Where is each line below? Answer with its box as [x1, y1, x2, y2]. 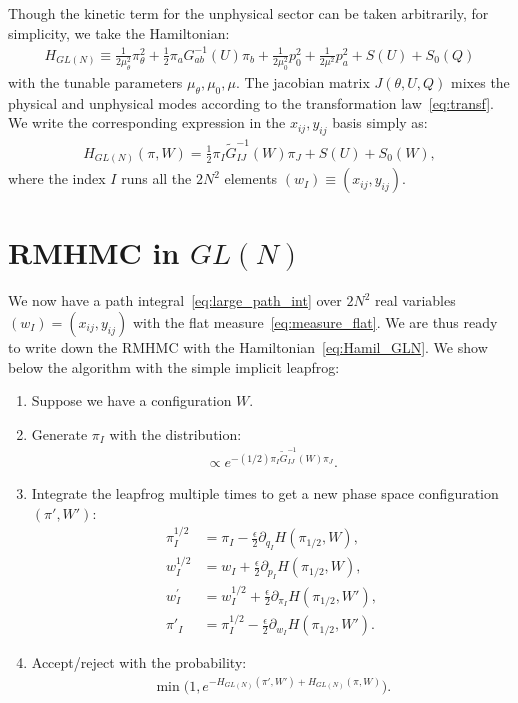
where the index [8, 168, 106, 189]
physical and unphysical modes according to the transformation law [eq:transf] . [8, 92, 494, 113]
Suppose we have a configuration [31, 390, 232, 411]
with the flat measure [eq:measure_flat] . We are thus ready [132, 311, 498, 332]
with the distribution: [109, 423, 242, 444]
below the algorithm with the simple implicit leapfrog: [8, 356, 340, 377]
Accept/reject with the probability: [31, 652, 247, 673]
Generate [31, 423, 88, 444]
